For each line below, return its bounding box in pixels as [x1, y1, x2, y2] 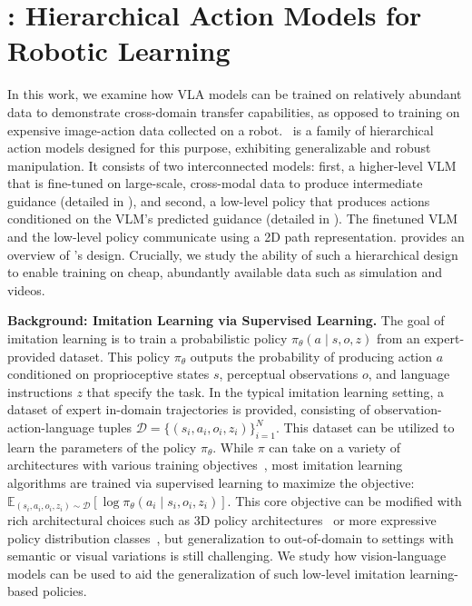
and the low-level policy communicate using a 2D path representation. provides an [7, 227, 465, 246]
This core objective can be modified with [235, 491, 462, 510]
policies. [42, 581, 87, 601]
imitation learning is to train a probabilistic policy [7, 329, 288, 348]
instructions [7, 382, 73, 401]
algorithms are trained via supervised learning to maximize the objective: [7, 472, 415, 492]
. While [212, 437, 254, 456]
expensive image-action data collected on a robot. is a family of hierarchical [7, 120, 434, 139]
